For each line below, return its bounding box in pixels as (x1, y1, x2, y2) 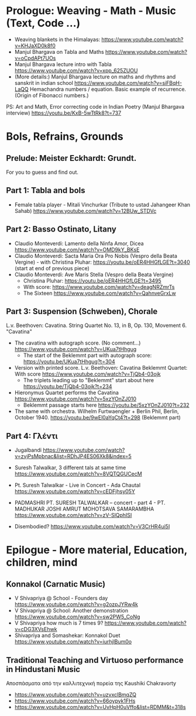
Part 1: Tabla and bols (6, 185, 86, 195)
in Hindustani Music (6, 664, 81, 674)
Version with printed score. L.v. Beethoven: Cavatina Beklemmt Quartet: (14, 364, 188, 371)
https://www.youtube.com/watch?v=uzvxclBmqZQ (14, 691, 136, 698)
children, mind (6, 556, 78, 569)
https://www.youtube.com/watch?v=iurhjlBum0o (14, 638, 132, 645)
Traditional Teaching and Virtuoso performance (6, 655, 184, 665)
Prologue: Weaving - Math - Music (6, 4, 177, 18)
